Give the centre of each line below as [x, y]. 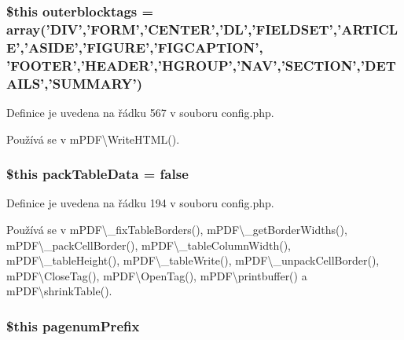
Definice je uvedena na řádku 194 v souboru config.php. [140, 203]
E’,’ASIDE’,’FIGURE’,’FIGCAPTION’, [135, 47]
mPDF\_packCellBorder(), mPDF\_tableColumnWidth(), [149, 245]
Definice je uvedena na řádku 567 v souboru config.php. [140, 112]
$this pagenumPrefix [73, 325]
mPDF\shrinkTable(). [59, 291]
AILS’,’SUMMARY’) [74, 83]
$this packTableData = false [97, 174]
